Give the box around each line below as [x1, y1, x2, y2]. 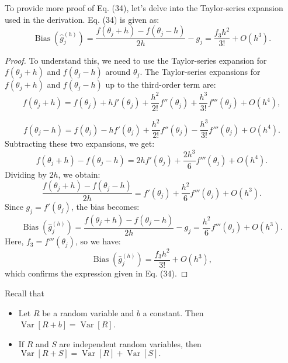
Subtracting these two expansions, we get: [5, 137, 155, 150]
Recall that [5, 286, 44, 299]
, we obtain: [58, 168, 100, 180]
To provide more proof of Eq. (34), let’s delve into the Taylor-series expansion [5, 2, 283, 13]
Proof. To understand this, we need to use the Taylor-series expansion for [5, 54, 267, 66]
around [105, 65, 131, 78]
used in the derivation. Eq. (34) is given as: [5, 13, 159, 25]
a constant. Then [143, 306, 204, 319]
